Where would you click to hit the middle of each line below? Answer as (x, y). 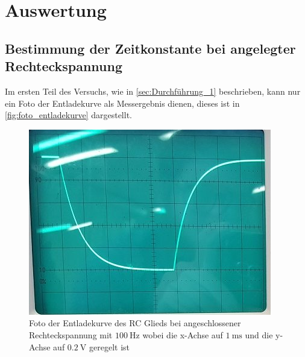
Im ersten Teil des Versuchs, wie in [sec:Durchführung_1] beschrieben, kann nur (153, 91)
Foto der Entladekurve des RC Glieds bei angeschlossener (135, 323)
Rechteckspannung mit (71, 334)
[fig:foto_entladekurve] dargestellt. (68, 115)
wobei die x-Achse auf (183, 334)
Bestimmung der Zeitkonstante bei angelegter (150, 48)
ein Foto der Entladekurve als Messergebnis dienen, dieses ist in (122, 103)
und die (259, 334)
